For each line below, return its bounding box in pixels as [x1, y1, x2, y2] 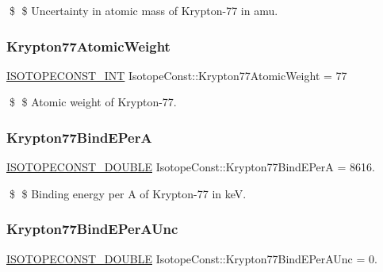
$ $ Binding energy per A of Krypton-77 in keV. [9, 185, 247, 201]
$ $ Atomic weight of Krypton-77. [9, 94, 177, 110]
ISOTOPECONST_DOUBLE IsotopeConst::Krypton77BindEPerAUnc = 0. [6, 250, 377, 266]
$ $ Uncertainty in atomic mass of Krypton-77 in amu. [9, 2, 278, 18]
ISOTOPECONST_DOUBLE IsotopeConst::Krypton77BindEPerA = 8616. [6, 159, 375, 175]
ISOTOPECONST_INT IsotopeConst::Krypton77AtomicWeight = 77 [6, 67, 347, 83]
